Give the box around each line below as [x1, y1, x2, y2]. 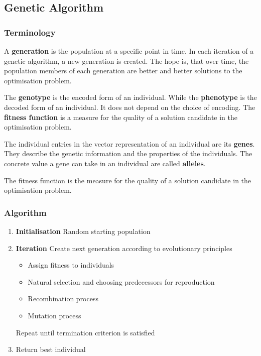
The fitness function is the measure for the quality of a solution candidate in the [4, 175, 251, 185]
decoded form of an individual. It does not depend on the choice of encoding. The [4, 101, 255, 112]
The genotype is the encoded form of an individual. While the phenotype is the [4, 92, 257, 102]
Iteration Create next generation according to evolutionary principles [16, 243, 232, 253]
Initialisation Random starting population [16, 225, 151, 236]
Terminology [4, 26, 56, 38]
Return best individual [16, 344, 86, 354]
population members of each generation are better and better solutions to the [4, 65, 242, 76]
